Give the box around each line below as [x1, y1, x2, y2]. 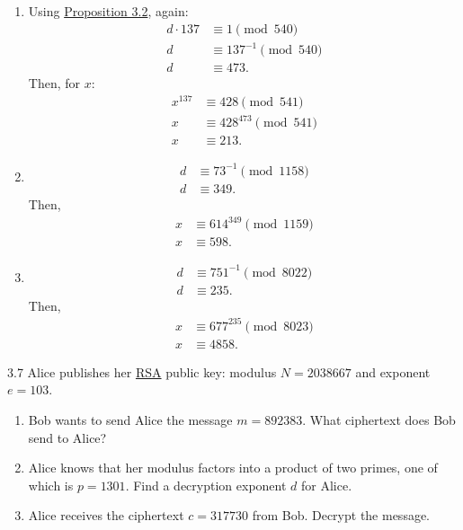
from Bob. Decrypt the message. [252, 506, 431, 525]
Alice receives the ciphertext [28, 506, 184, 525]
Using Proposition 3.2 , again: [28, 2, 189, 20]
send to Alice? [28, 428, 107, 446]
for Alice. [301, 475, 352, 494]
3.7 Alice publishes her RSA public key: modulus [7, 362, 277, 381]
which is [28, 475, 74, 494]
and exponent [355, 362, 431, 381]
